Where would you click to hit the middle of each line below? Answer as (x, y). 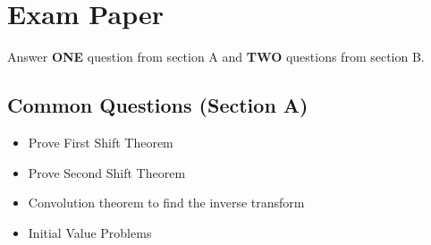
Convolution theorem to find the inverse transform (166, 203)
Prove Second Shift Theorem (107, 172)
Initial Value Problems (90, 232)
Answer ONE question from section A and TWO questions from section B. (216, 57)
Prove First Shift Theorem (101, 142)
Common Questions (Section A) (158, 105)
